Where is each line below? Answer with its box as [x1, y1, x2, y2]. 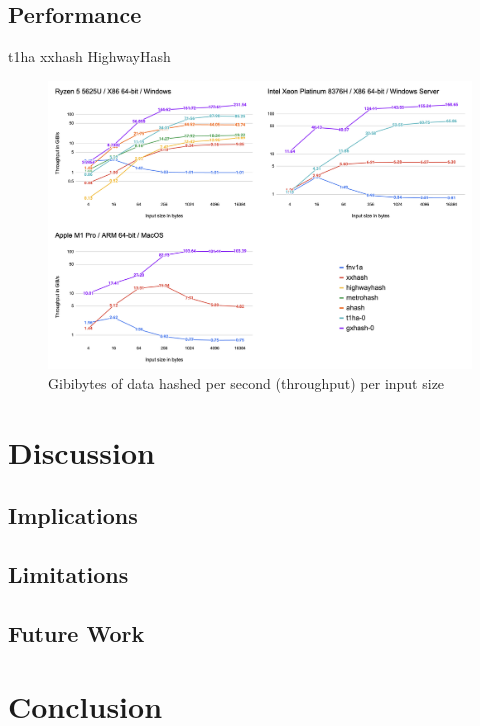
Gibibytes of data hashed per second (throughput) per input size [48, 372, 445, 393]
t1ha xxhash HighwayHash [8, 46, 171, 67]
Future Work [8, 617, 145, 648]
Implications [8, 500, 138, 531]
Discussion [8, 431, 155, 472]
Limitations [8, 559, 129, 590]
